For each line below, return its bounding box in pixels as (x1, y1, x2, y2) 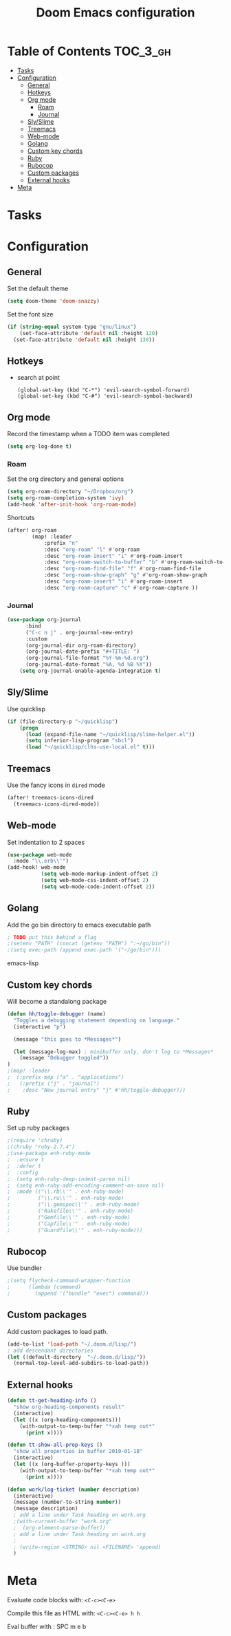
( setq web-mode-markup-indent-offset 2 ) (41, 870, 158, 878)
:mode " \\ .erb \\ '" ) (13, 858, 69, 865)
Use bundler (7, 1264, 43, 1272)
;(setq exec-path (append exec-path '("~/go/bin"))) (7, 947, 162, 954)
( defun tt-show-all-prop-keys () (7, 1441, 103, 1449)
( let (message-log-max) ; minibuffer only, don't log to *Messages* (13, 1048, 214, 1055)
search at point (16, 374, 60, 382)
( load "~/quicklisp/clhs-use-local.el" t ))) (25, 744, 155, 751)
